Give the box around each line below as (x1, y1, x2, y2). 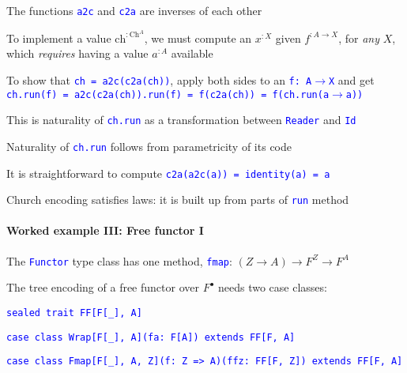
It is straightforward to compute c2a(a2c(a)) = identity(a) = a (6, 164, 330, 181)
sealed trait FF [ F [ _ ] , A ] (6, 307, 142, 318)
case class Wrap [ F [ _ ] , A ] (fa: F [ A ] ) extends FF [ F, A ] (6, 331, 296, 343)
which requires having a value (6, 45, 149, 62)
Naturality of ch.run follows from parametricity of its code (6, 138, 292, 154)
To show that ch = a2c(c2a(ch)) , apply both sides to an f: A (6, 71, 312, 88)
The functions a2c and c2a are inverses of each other (6, 2, 262, 18)
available (171, 45, 213, 62)
